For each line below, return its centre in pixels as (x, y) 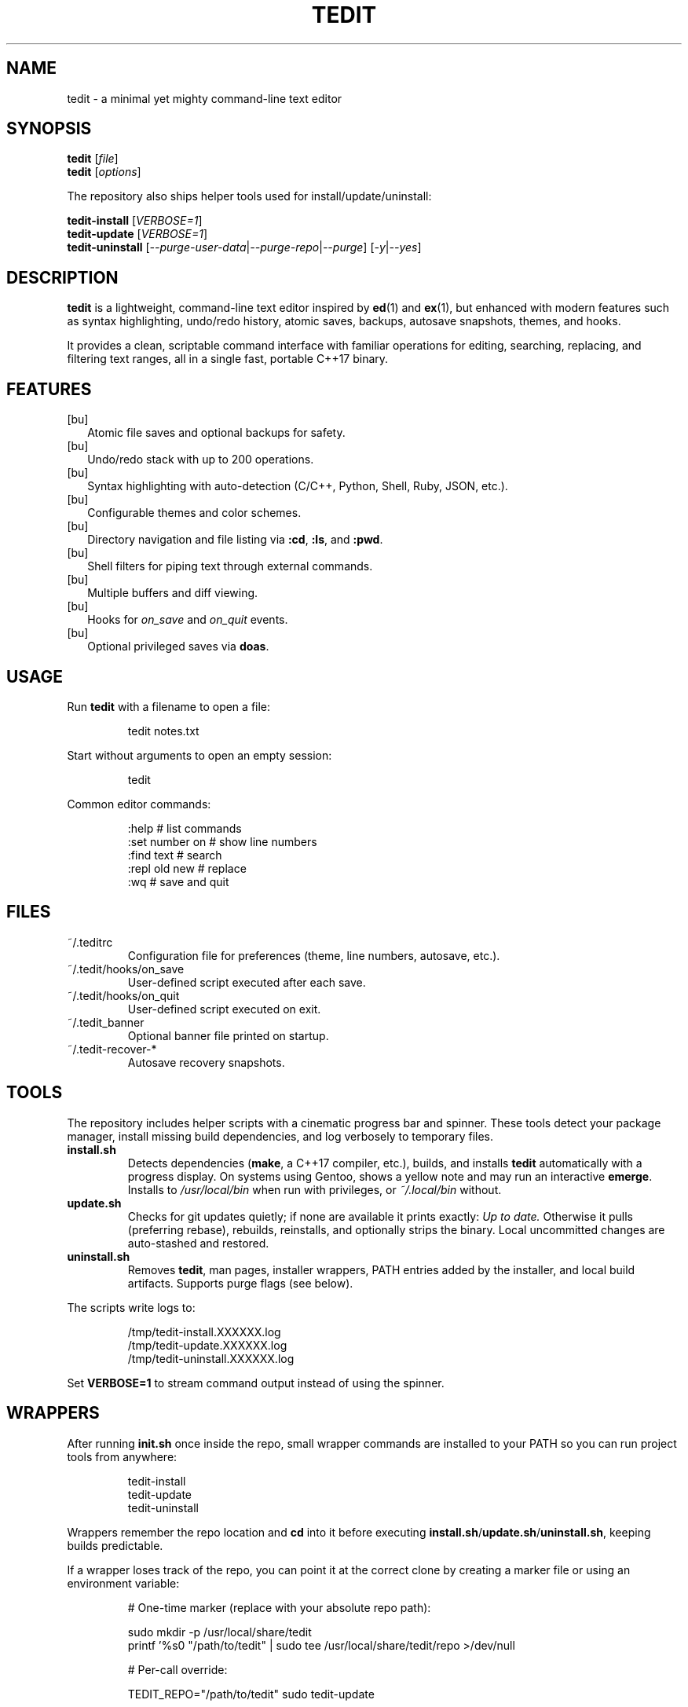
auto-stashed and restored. (198, 1243)
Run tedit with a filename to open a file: (169, 706)
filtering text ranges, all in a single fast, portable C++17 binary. (228, 359)
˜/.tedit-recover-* (112, 1049)
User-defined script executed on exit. (224, 1009)
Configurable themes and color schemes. (194, 513)
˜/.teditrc (90, 942)
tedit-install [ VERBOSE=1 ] (135, 221)
